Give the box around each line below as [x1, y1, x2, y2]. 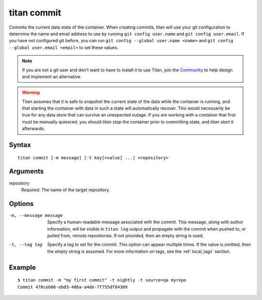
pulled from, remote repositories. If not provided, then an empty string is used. [47, 233, 204, 239]
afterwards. [22, 126, 45, 132]
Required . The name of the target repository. [21, 187, 110, 193]
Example [9, 263, 36, 271]
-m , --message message [9, 213, 63, 218]
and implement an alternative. [22, 73, 82, 80]
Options [9, 200, 34, 208]
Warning [22, 90, 40, 96]
